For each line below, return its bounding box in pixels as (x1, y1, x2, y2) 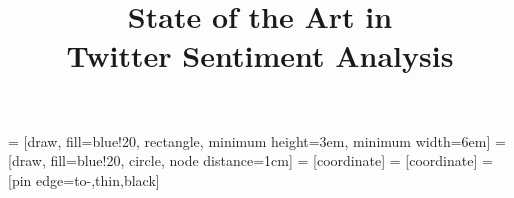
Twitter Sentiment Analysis (66, 35, 454, 76)
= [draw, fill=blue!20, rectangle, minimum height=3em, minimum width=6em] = (8, 130, 506, 151)
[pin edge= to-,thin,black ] (8, 169, 160, 190)
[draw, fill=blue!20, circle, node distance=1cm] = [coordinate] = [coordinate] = (8, 150, 493, 171)
